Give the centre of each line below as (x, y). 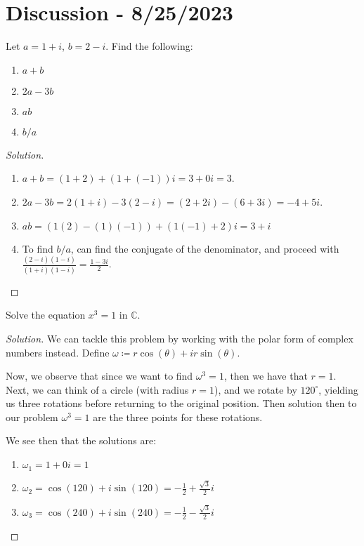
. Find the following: (149, 46)
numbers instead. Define (58, 352)
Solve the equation (46, 315)
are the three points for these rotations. (178, 417)
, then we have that (266, 376)
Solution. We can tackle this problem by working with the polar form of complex (180, 338)
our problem (32, 417)
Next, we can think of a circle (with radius (97, 389)
